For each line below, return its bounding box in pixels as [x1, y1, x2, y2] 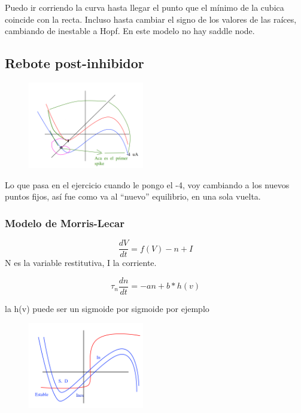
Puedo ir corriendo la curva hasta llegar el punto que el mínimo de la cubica [5, 1, 284, 13]
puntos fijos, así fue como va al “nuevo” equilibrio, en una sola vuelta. [5, 190, 261, 203]
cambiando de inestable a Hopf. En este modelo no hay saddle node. [5, 25, 255, 37]
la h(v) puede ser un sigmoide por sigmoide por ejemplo [5, 302, 209, 314]
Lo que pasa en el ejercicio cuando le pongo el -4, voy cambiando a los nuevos [5, 178, 290, 191]
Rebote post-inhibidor [5, 54, 144, 72]
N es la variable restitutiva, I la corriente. [5, 256, 157, 269]
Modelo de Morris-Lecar [5, 215, 124, 230]
